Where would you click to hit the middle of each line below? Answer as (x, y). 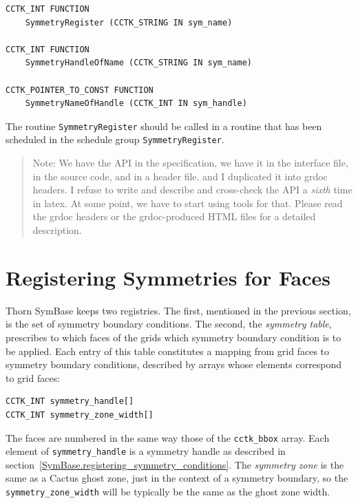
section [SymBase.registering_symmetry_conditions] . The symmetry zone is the (175, 464)
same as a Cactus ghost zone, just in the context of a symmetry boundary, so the (177, 478)
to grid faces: (33, 377)
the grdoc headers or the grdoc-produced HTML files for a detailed (174, 216)
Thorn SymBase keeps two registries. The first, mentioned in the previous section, (178, 310)
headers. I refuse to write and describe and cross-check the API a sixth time (192, 190)
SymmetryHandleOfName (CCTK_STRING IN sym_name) (138, 63)
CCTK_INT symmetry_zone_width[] (80, 415)
